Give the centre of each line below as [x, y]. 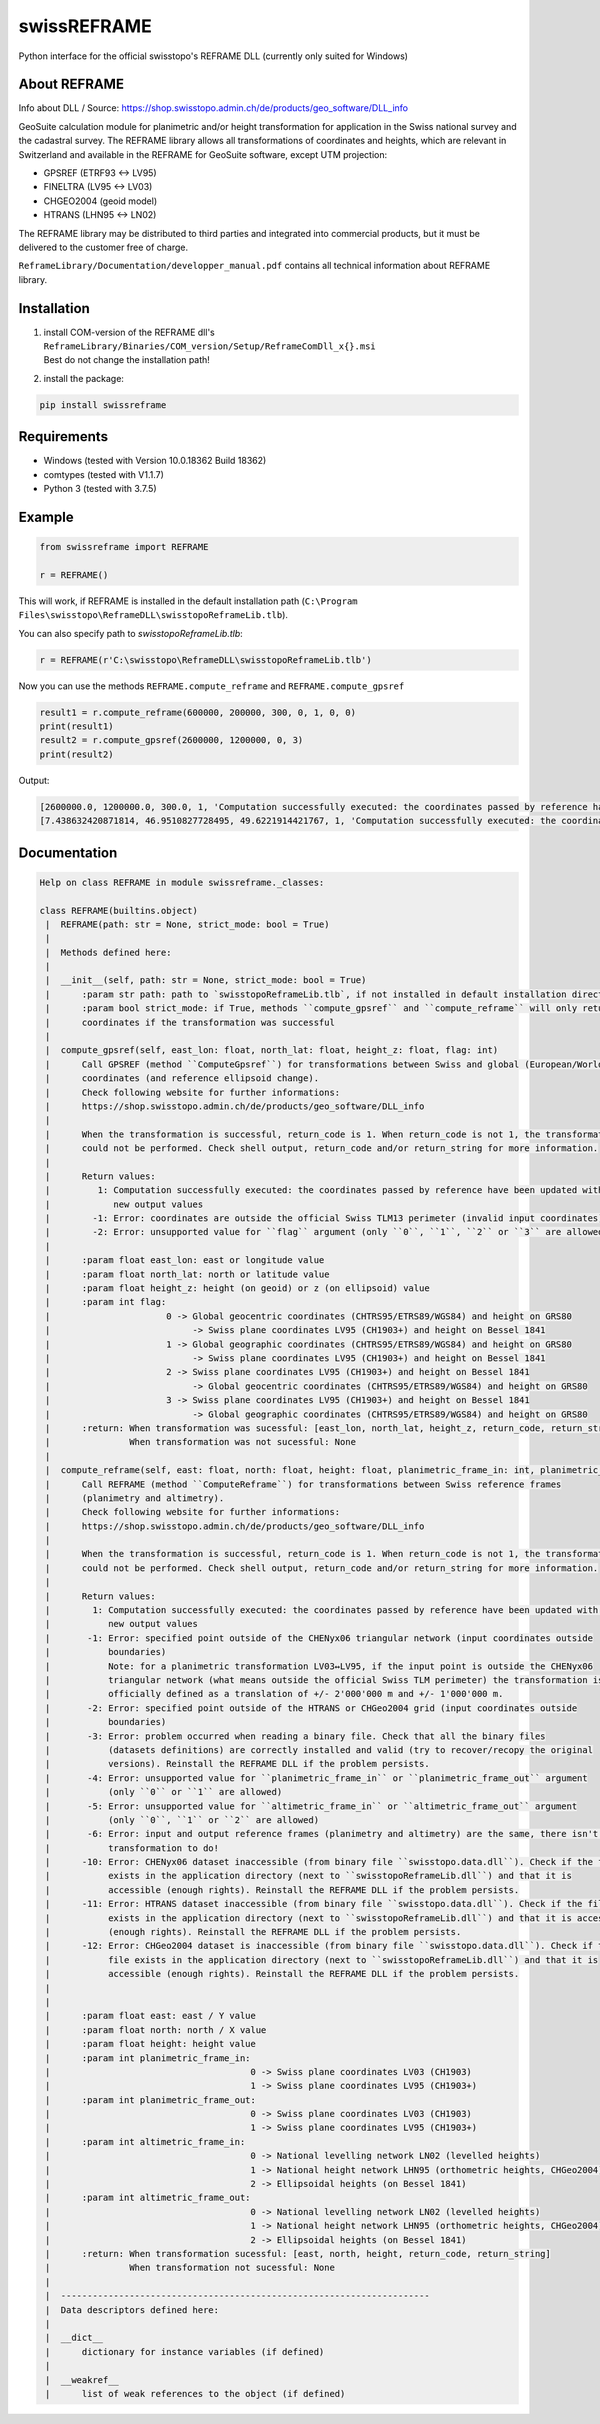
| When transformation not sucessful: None [190, 2268]
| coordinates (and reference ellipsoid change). [182, 1078]
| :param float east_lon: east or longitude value [185, 1260]
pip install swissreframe [103, 404]
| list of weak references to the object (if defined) [195, 2393]
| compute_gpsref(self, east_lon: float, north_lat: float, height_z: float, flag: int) [272, 1050]
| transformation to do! [132, 1848]
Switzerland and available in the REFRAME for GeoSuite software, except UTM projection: [203, 154]
